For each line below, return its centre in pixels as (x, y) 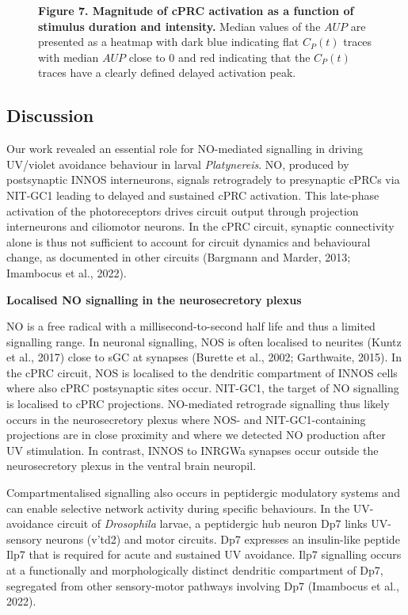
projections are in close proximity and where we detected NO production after (196, 435)
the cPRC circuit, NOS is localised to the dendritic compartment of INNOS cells (202, 372)
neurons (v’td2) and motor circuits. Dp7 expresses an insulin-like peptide (223, 539)
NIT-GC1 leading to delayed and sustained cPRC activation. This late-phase (193, 195)
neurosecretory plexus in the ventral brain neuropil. (132, 466)
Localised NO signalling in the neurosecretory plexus (154, 299)
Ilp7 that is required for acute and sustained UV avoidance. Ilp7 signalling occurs (204, 554)
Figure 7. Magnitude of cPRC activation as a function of (196, 10)
